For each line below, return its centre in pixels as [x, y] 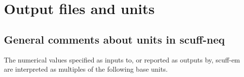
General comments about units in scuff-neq [114, 39]
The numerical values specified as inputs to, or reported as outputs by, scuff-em [122, 59]
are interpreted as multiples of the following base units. [86, 69]
